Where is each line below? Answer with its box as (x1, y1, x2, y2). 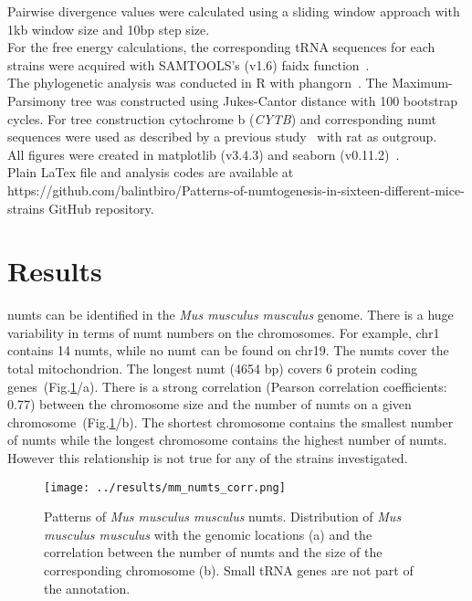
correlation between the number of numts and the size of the (44, 543, 383, 562)
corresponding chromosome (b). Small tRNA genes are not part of (44, 561, 414, 580)
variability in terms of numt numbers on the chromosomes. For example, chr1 (7, 322, 440, 342)
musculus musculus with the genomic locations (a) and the (44, 524, 372, 543)
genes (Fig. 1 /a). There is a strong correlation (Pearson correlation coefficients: (7, 376, 447, 395)
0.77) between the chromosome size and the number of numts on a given (7, 395, 412, 414)
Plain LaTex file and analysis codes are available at (7, 163, 294, 182)
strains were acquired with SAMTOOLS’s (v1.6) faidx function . (7, 55, 370, 74)
